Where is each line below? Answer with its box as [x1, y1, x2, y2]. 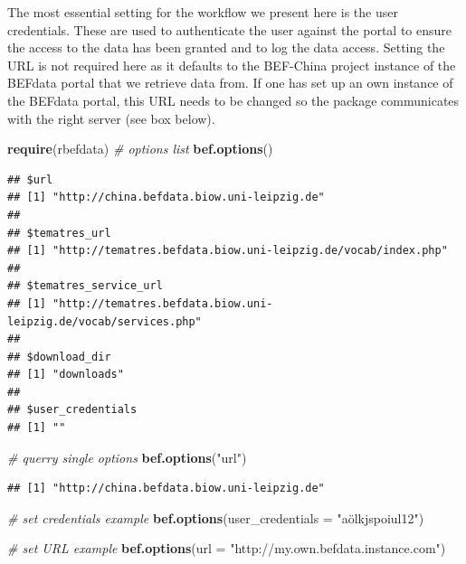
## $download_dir [7, 350, 111, 363]
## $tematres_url [7, 226, 111, 240]
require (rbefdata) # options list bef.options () [7, 139, 273, 158]
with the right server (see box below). [7, 108, 215, 127]
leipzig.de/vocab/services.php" [7, 315, 202, 328]
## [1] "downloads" [7, 368, 124, 381]
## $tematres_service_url [7, 279, 163, 293]
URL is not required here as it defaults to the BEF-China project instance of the [7, 55, 456, 74]
